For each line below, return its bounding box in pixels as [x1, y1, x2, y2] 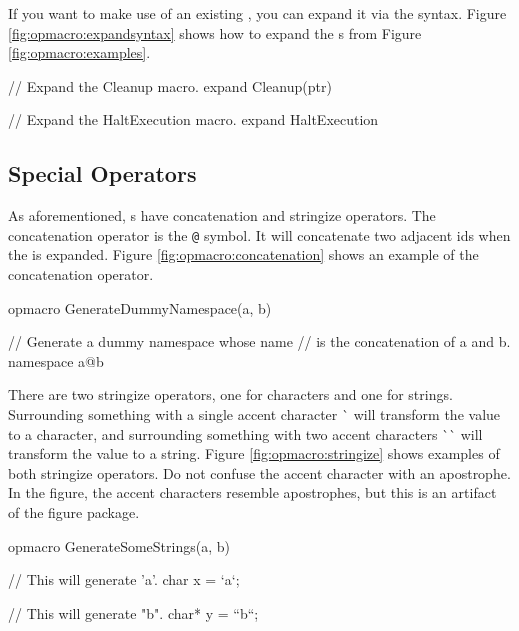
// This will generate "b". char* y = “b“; [8, 602, 259, 623]
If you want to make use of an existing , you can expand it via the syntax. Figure [8, 3, 507, 23]
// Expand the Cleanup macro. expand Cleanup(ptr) [8, 75, 332, 96]
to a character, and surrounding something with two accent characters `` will [8, 423, 483, 444]
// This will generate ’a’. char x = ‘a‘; [8, 569, 240, 590]
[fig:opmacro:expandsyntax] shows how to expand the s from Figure [8, 22, 422, 43]
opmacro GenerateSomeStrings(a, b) [8, 535, 230, 556]
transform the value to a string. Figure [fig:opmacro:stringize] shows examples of [8, 443, 500, 464]
